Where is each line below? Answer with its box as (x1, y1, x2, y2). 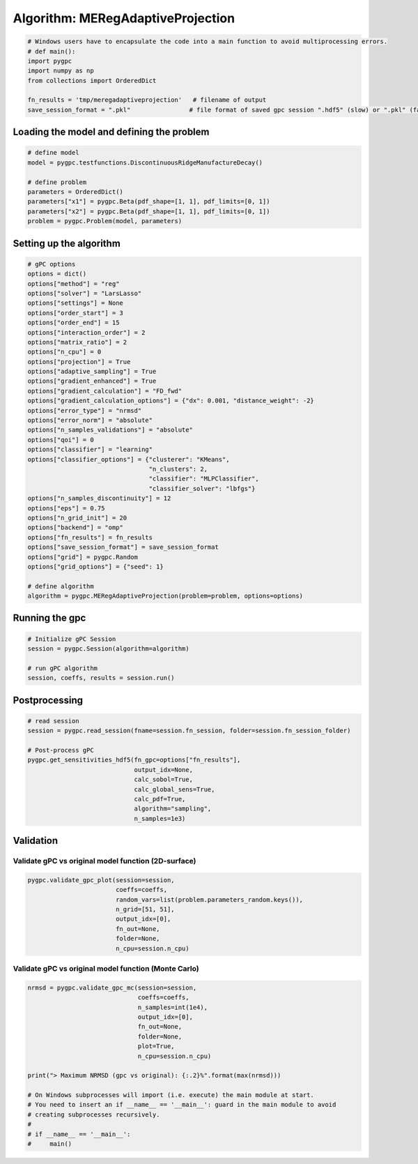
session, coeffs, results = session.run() (27, 674, 175, 682)
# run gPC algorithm (27, 664, 98, 672)
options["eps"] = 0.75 (27, 504, 105, 512)
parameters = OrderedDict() (27, 188, 123, 196)
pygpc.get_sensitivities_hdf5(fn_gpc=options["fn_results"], (27, 756, 241, 764)
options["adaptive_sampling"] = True (27, 368, 157, 376)
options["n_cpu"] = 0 (27, 348, 102, 356)
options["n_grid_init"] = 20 (27, 513, 127, 522)
